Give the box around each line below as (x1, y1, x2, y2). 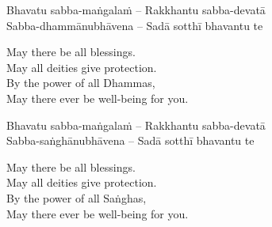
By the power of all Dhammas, (6, 74, 155, 91)
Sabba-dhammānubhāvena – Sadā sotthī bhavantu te (6, 17, 263, 33)
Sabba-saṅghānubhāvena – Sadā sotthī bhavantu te (6, 132, 255, 149)
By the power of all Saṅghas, (6, 189, 147, 206)
